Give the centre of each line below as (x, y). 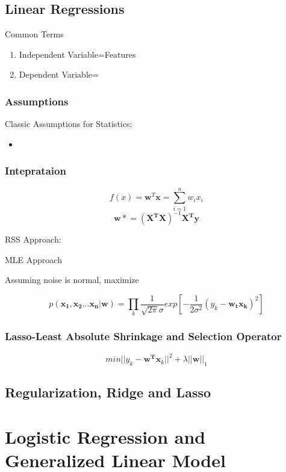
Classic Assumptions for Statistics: (69, 124)
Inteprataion (36, 171)
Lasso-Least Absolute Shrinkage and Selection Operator (143, 336)
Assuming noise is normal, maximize (72, 280)
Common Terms (34, 34)
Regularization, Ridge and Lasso (108, 392)
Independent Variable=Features (77, 54)
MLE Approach (33, 259)
